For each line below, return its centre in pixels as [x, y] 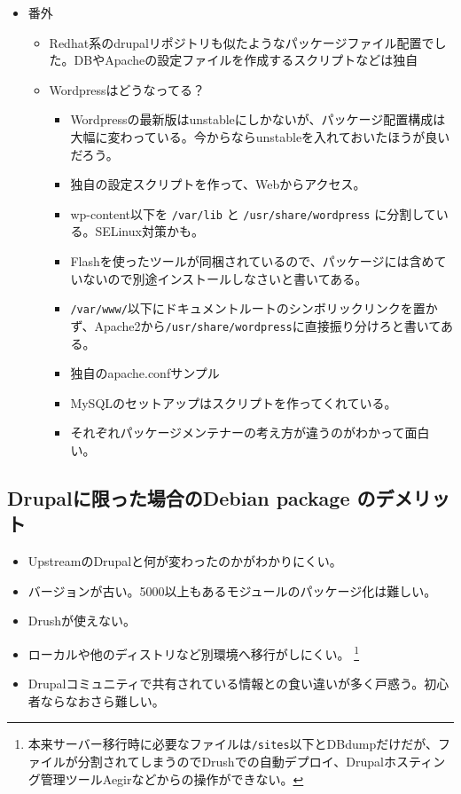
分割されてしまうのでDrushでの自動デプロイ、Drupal [231, 761]
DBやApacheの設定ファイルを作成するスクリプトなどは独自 [246, 60]
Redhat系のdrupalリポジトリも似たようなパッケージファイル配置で [242, 42]
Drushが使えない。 [82, 621]
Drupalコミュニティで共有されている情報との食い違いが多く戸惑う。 [226, 684]
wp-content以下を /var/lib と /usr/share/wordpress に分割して [253, 213]
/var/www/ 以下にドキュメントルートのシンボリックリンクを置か [254, 308]
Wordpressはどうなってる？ [127, 89]
